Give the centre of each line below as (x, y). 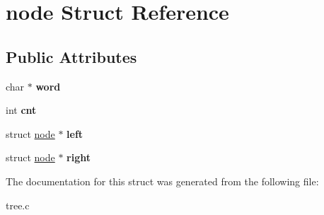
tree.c (18, 205)
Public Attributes (71, 56)
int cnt (21, 110)
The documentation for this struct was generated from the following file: (162, 181)
